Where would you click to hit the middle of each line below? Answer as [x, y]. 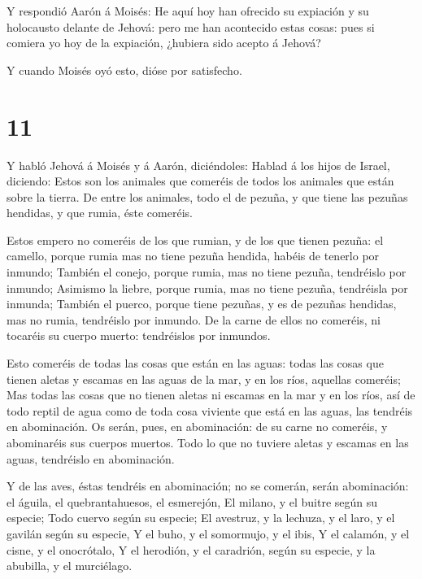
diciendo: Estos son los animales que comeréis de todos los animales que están [200, 181]
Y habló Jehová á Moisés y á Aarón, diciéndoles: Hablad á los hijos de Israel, [198, 165]
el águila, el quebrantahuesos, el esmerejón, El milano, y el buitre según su [192, 501]
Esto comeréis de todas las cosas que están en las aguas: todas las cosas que [195, 363]
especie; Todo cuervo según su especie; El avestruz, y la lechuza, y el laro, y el [201, 518]
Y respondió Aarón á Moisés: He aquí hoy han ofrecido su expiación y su [188, 11]
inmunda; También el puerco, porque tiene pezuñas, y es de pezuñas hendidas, [202, 304]
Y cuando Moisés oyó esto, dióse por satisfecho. [124, 70]
